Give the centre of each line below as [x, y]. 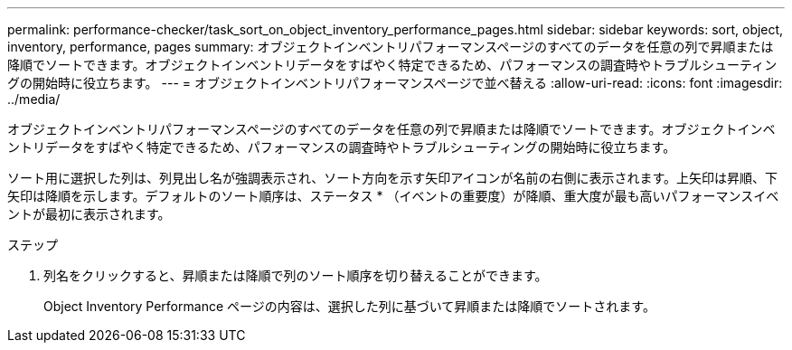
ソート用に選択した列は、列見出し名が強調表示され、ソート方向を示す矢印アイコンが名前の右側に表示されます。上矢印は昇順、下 [393, 178]
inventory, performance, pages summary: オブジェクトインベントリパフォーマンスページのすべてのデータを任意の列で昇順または [391, 47]
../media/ [34, 99]
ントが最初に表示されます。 [89, 214]
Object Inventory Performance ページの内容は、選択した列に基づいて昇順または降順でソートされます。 [349, 306]
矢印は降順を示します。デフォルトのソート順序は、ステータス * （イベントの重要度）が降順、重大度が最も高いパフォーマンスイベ [393, 196]
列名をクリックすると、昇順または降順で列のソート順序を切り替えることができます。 [296, 275]
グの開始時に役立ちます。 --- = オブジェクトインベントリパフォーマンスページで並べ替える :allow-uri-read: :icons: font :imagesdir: [395, 83]
